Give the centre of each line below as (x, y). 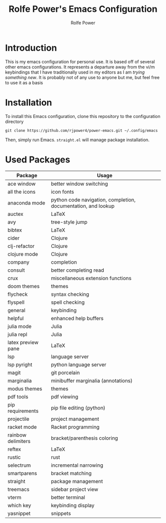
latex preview (23, 342)
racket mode (22, 427)
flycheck (18, 294)
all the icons (21, 192)
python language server (79, 364)
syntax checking (70, 294)
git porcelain (65, 372)
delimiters (19, 441)
